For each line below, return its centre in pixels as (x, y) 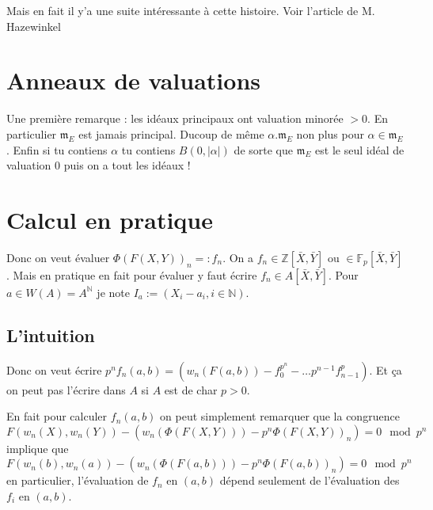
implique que (38, 448)
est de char (191, 389)
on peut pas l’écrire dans (66, 389)
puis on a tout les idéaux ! (127, 165)
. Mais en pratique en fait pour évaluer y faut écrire (132, 274)
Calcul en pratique (110, 219)
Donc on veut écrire (54, 369)
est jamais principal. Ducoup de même (171, 133)
